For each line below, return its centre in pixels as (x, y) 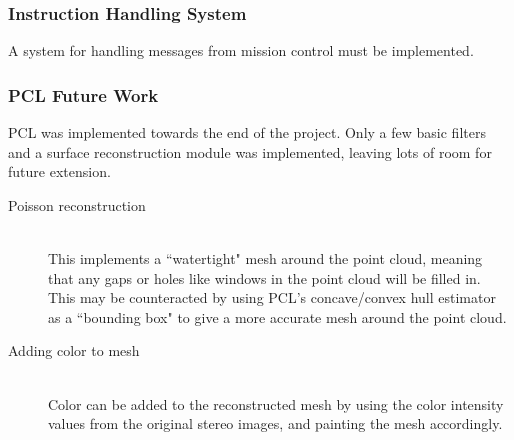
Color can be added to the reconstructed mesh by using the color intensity (276, 403)
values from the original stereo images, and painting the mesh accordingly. (275, 423)
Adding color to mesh (74, 350)
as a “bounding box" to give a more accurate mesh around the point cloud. (277, 316)
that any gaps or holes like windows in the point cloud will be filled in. (264, 277)
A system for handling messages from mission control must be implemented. (241, 50)
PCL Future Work (83, 94)
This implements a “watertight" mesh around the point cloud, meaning (265, 258)
